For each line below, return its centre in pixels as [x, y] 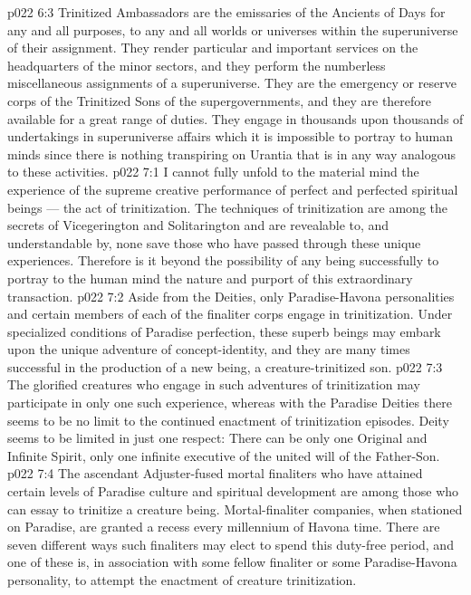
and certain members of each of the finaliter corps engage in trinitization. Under [230, 314]
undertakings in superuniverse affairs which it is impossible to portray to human [230, 136]
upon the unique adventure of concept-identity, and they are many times [209, 349]
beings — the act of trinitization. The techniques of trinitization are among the [228, 207]
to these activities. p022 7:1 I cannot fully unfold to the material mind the [213, 172]
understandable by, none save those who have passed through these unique [214, 242]
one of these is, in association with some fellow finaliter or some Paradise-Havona [232, 562]
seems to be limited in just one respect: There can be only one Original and [217, 438]
